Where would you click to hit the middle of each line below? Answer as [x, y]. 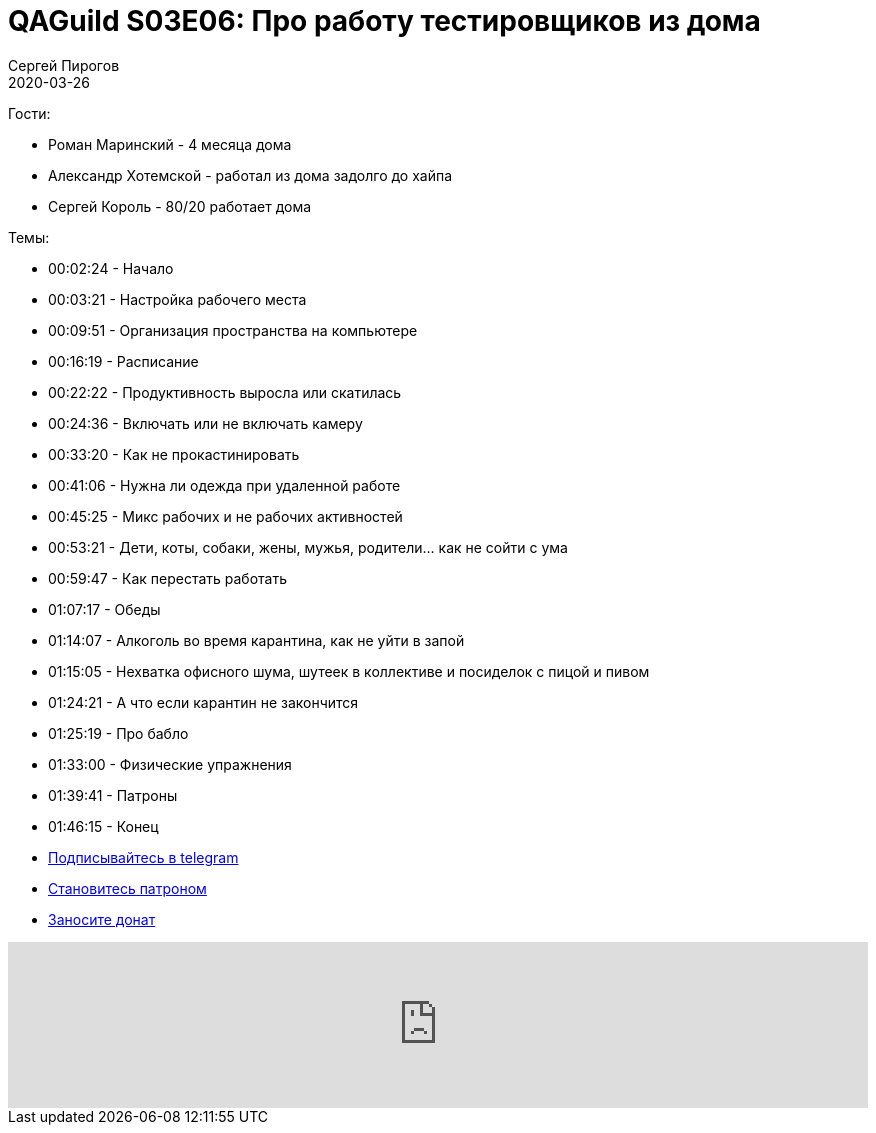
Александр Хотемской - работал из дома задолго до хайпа [250, 175]
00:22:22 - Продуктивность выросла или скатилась [225, 392]
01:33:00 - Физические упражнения [170, 764]
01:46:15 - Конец [103, 826]
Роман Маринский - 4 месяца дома [170, 144]
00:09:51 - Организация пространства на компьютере [233, 330]
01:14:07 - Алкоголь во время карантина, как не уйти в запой [256, 640]
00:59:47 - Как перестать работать [168, 578]
